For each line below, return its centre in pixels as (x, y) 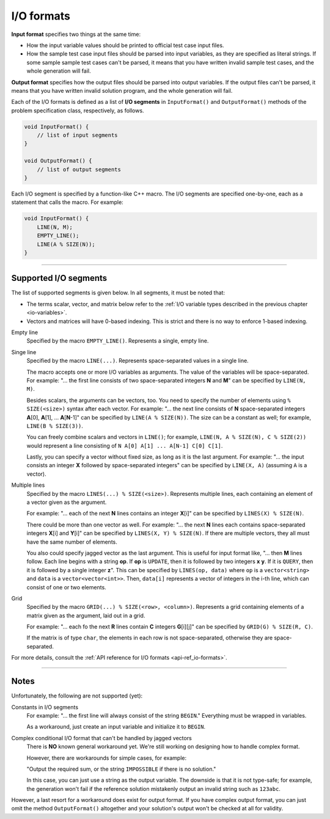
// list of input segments (78, 135)
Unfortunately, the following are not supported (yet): (77, 696)
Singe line (24, 352)
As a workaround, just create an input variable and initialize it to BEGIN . (116, 727)
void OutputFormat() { (58, 161)
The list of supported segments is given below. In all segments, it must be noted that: (118, 293)
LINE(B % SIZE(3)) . (55, 426)
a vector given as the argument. (67, 502)
